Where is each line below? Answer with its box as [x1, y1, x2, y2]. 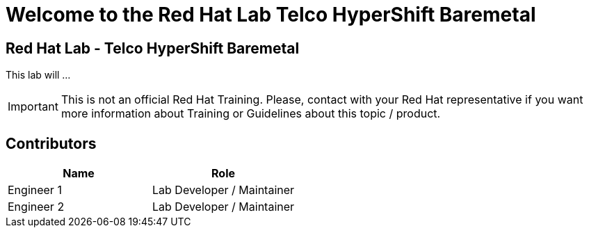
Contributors [6, 134, 97, 152]
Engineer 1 [8, 183, 62, 198]
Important [8, 99, 58, 114]
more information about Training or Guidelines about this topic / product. [60, 106, 441, 121]
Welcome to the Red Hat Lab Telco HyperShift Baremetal [6, 3, 536, 26]
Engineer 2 [8, 200, 65, 214]
